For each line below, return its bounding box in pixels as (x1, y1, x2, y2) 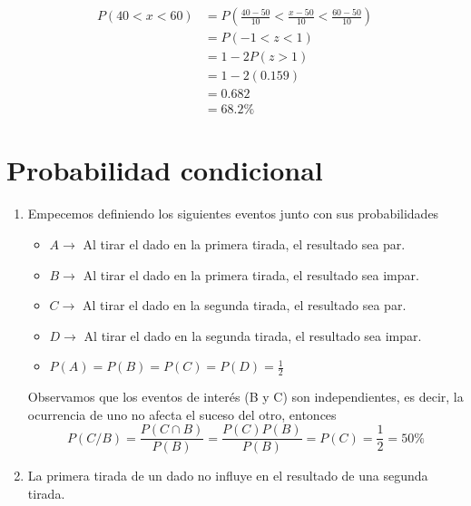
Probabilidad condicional (6, 151, 323, 189)
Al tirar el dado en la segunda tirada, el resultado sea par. (83, 296, 407, 315)
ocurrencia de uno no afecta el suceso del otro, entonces (27, 404, 337, 423)
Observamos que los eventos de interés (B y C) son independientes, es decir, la (27, 387, 464, 406)
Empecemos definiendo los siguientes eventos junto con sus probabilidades (27, 204, 439, 223)
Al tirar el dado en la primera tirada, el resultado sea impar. (83, 265, 419, 284)
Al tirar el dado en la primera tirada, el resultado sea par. (83, 234, 406, 253)
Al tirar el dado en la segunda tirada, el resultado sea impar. (83, 326, 422, 345)
